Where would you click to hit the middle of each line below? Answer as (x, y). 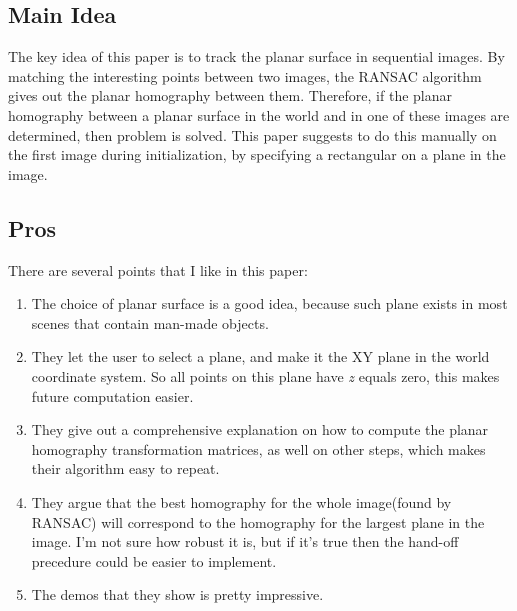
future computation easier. (112, 395)
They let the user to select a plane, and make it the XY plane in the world (260, 356)
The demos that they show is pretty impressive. (177, 594)
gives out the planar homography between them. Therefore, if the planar (230, 95)
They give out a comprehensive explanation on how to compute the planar (260, 429)
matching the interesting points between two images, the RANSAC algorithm (245, 75)
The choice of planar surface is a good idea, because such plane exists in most (269, 303)
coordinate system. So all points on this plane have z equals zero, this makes (265, 375)
